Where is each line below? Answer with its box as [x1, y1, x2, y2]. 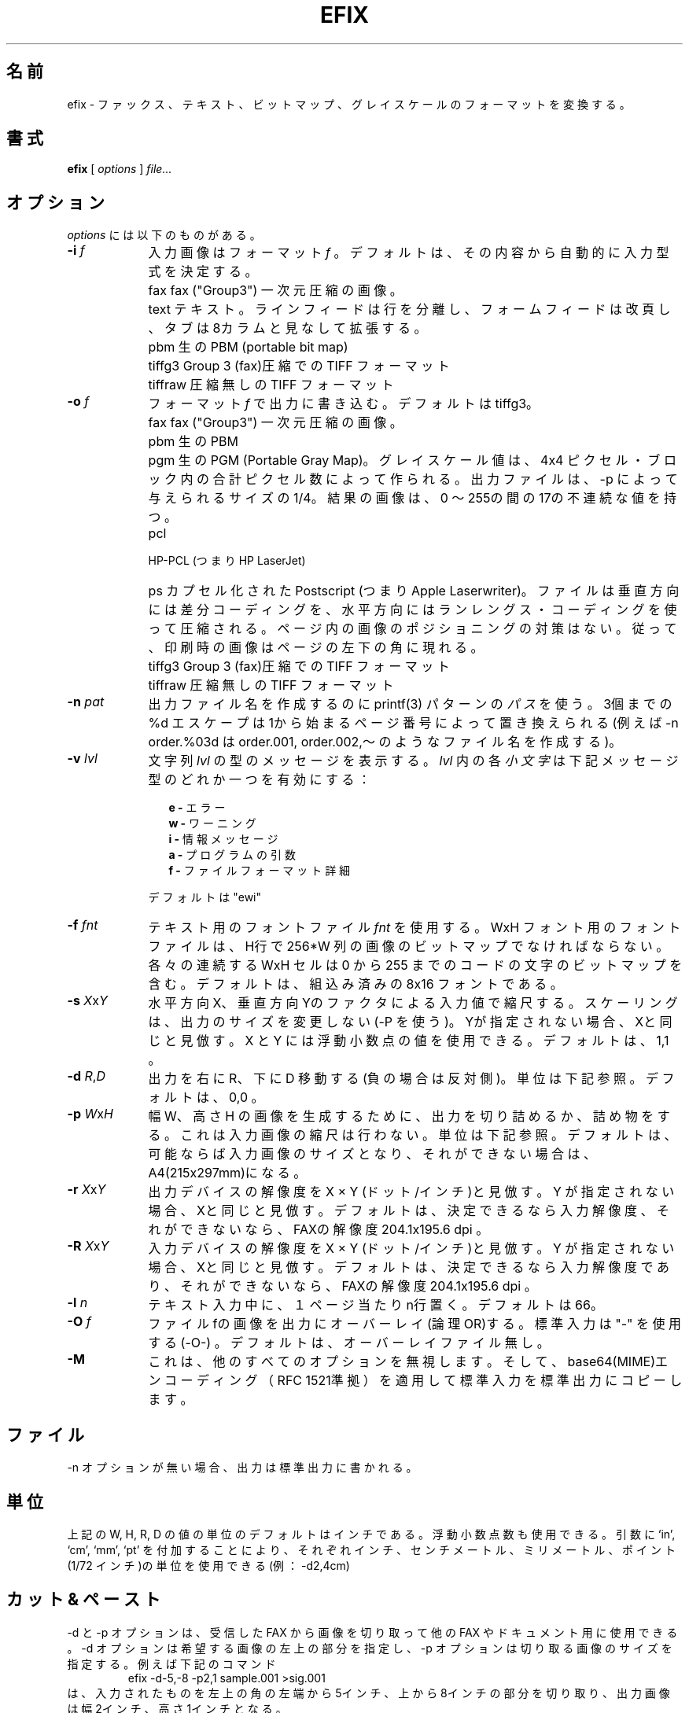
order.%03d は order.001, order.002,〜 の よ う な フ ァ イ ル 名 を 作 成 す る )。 [148, 734, 622, 750]
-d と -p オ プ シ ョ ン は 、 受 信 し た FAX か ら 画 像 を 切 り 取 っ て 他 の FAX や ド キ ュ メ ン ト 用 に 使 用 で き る [67, 1625, 678, 1639]
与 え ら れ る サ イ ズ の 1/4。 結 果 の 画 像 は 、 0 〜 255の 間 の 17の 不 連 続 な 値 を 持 [148, 490, 677, 507]
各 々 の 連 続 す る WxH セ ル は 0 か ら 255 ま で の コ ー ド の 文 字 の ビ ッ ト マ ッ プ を [148, 957, 683, 974]
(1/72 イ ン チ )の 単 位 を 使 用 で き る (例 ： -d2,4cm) [67, 1558, 350, 1572]
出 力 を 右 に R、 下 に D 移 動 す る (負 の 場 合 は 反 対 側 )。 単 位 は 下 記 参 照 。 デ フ [148, 1070, 675, 1087]
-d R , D [67, 1068, 105, 1085]
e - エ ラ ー [168, 801, 226, 815]
